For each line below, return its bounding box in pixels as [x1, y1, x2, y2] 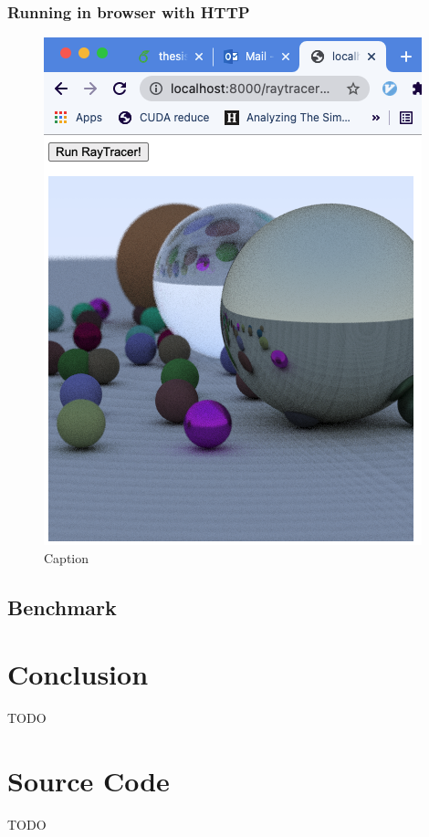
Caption [44, 548, 89, 567]
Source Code [7, 762, 170, 800]
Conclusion [7, 655, 149, 693]
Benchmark [7, 592, 117, 621]
